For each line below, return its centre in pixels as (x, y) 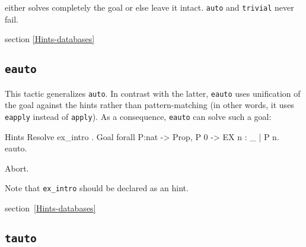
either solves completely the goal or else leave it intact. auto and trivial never (149, 7)
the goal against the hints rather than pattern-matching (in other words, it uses (149, 105)
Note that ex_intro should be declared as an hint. (97, 188)
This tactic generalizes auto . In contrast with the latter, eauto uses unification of (153, 93)
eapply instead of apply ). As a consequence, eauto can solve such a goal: (138, 116)
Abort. (17, 168)
